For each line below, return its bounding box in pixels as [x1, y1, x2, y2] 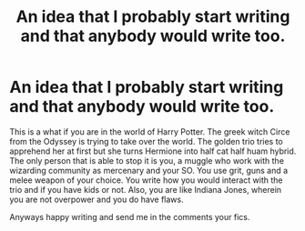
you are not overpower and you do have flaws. [9, 194, 184, 205]
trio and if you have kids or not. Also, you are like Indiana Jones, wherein [9, 184, 282, 195]
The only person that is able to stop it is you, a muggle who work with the [9, 155, 285, 166]
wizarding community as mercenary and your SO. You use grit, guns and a [9, 165, 289, 176]
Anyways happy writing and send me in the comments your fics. [9, 211, 250, 222]
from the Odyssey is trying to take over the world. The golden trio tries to [9, 136, 284, 146]
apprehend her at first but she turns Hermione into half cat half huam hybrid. [9, 146, 297, 156]
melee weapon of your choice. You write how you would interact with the [9, 175, 284, 186]
